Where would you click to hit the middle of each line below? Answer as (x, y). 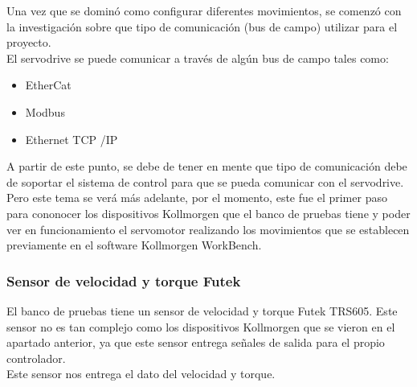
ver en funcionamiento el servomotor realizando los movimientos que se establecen (208, 229)
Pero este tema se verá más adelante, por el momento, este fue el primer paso (197, 198)
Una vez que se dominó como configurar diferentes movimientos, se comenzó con (204, 10)
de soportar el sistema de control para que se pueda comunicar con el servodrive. (205, 181)
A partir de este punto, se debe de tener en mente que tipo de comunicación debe (207, 166)
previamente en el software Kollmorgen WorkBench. (134, 245)
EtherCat (48, 85)
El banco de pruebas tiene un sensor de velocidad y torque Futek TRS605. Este (202, 310)
